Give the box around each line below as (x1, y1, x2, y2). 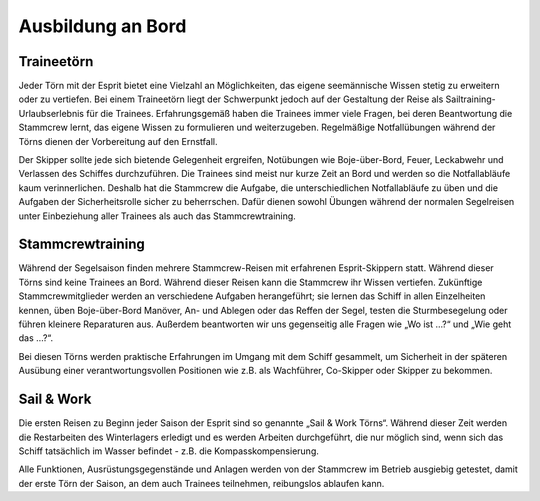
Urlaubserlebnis (18, 107, 85, 119)
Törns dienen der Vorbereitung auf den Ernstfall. (18, 135, 218, 147)
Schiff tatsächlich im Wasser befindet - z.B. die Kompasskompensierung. (18, 445, 320, 457)
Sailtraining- (445, 93, 496, 105)
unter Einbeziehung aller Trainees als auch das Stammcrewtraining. (18, 210, 297, 222)
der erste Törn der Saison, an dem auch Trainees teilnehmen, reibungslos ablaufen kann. (18, 477, 385, 489)
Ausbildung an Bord (18, 15, 187, 37)
